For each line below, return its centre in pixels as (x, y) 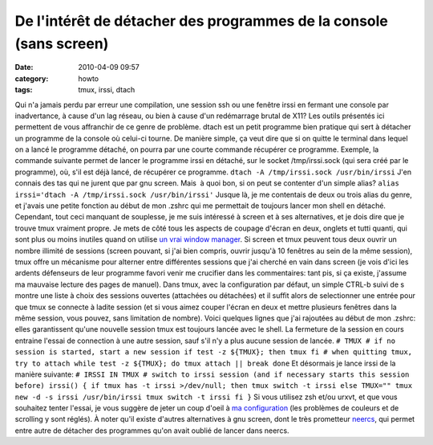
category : (32, 78)
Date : (24, 67)
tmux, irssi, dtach (107, 90)
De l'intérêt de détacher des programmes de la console (202, 21)
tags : (24, 90)
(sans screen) (62, 43)
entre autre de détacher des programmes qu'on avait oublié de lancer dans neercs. (152, 431)
